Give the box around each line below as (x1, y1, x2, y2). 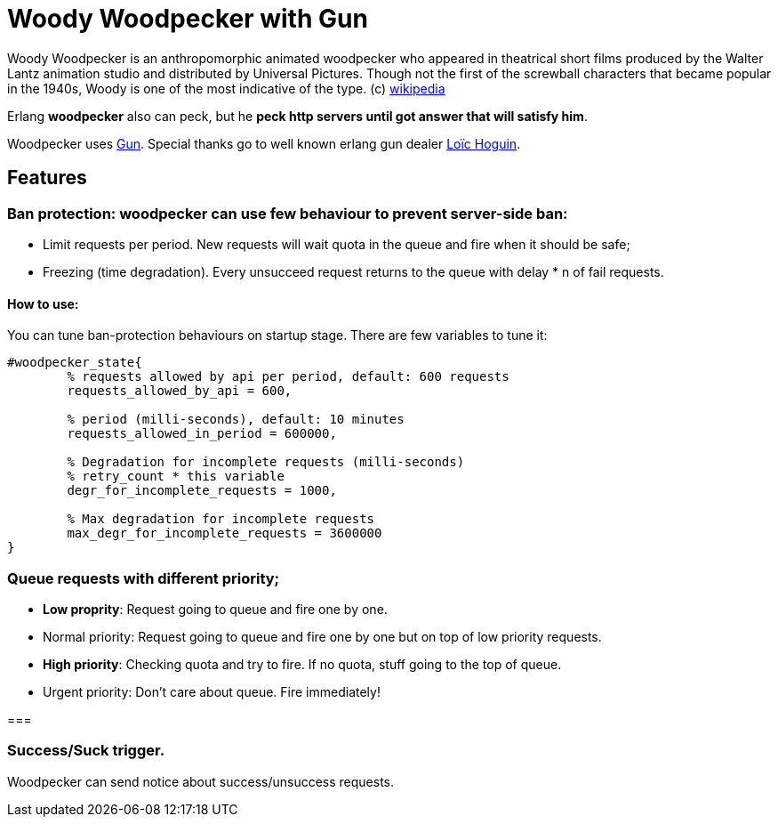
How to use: (7, 295, 79, 311)
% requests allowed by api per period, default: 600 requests (67, 369, 509, 384)
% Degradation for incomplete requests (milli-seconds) (67, 455, 465, 470)
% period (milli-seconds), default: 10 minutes (67, 412, 405, 427)
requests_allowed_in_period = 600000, (67, 426, 337, 441)
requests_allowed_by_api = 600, (67, 384, 293, 399)
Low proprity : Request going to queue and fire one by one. (43, 601, 388, 617)
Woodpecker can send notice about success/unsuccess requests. (7, 773, 395, 789)
